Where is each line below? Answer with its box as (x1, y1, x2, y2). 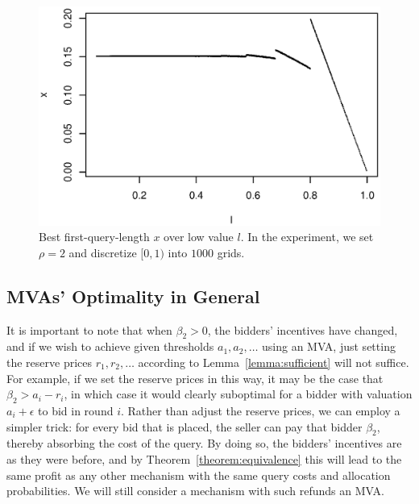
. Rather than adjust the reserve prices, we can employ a (120, 402, 400, 419)
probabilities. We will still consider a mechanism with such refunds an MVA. (6, 482, 384, 499)
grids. (217, 244, 245, 260)
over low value (164, 228, 234, 245)
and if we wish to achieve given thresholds (6, 338, 214, 355)
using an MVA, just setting (262, 338, 396, 355)
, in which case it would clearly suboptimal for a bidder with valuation (64, 385, 413, 402)
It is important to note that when (6, 321, 172, 338)
